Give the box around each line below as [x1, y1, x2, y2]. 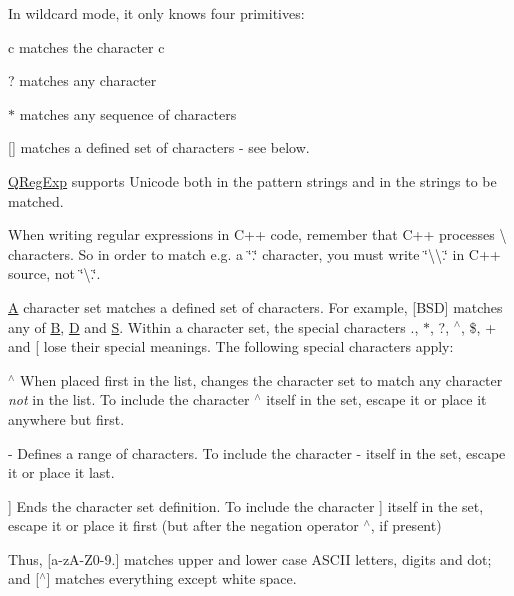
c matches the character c [8, 36, 165, 57]
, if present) [370, 515, 442, 536]
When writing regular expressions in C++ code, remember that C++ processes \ [8, 224, 507, 245]
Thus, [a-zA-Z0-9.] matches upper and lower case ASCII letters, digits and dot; [8, 548, 492, 569]
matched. [8, 190, 64, 211]
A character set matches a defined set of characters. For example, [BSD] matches [8, 296, 503, 317]
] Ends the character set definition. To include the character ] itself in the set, [8, 495, 484, 516]
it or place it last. [8, 462, 115, 483]
